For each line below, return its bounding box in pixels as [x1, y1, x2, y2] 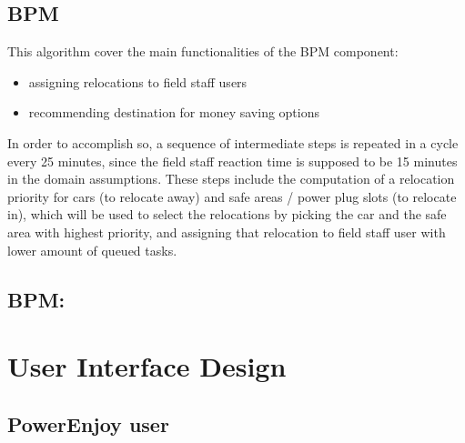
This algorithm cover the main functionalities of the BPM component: [7, 42, 399, 61]
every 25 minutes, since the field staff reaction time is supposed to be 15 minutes [7, 151, 458, 170]
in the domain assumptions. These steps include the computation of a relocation [7, 169, 455, 188]
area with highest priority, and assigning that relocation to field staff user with [7, 222, 446, 241]
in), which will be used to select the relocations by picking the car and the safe [7, 205, 447, 224]
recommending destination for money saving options [28, 103, 320, 122]
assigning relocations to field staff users [28, 72, 248, 91]
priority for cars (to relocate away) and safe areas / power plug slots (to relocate [7, 186, 457, 206]
